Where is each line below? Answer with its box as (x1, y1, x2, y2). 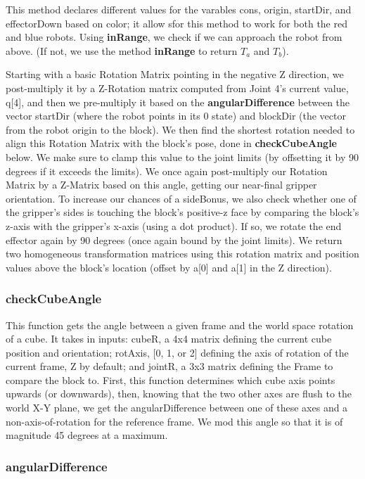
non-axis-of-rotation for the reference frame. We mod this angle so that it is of (6, 414, 343, 428)
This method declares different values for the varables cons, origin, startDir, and (6, 2, 352, 16)
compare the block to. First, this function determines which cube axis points (6, 372, 335, 387)
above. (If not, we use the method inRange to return (6, 43, 238, 58)
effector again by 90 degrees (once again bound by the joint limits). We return (6, 232, 342, 247)
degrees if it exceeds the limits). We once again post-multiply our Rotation (6, 163, 328, 178)
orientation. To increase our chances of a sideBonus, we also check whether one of (6, 191, 357, 205)
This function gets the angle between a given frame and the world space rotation (6, 317, 354, 332)
